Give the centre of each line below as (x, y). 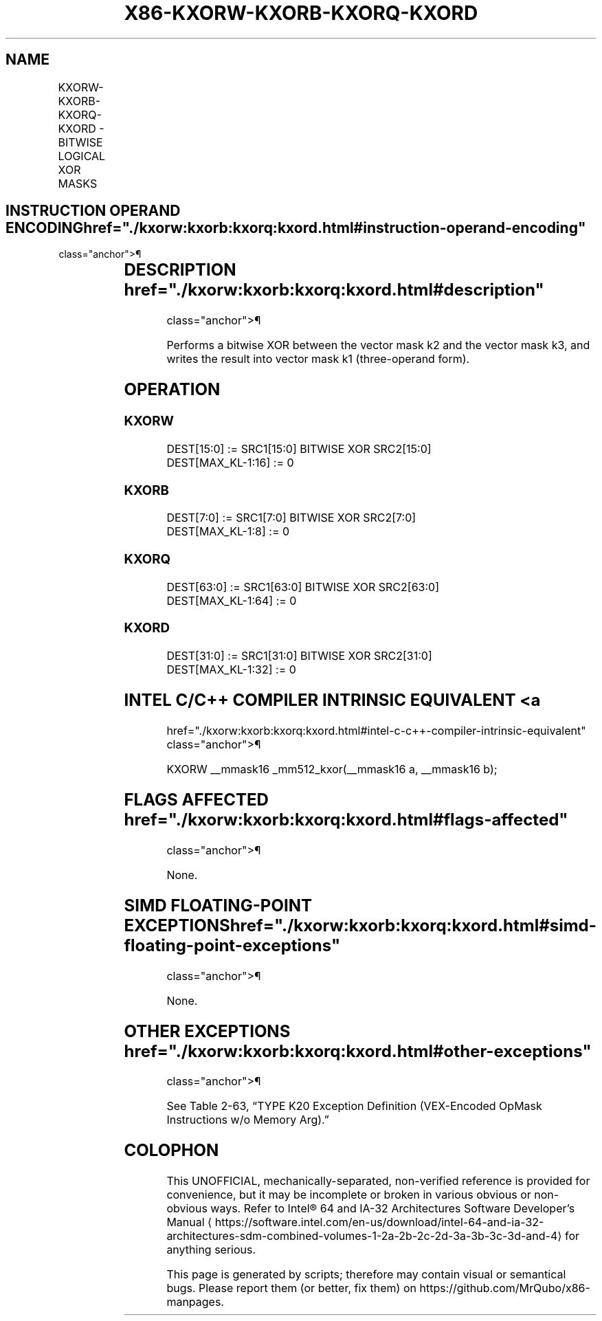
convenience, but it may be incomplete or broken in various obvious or (349, 1195)
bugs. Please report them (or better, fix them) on (291, 1288)
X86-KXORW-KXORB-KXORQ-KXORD (301, 13)
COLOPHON (171, 1151)
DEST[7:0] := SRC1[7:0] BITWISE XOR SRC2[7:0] (291, 518)
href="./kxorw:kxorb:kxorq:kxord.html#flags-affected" (346, 819)
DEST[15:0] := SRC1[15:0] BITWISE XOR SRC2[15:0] (299, 448)
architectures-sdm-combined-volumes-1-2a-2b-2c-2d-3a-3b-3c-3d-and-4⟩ (364, 1236)
